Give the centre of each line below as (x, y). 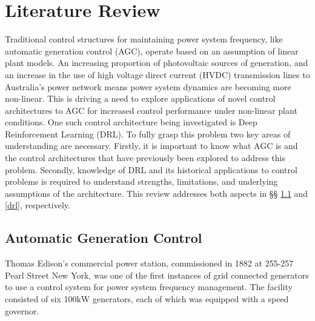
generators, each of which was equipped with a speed (191, 299)
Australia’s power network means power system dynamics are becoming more (148, 86)
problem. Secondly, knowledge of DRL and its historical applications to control (151, 169)
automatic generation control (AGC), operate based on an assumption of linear (152, 51)
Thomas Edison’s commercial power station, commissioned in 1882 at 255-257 (149, 263)
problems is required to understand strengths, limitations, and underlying (141, 181)
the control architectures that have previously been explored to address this (145, 158)
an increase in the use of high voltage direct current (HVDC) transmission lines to (157, 74)
